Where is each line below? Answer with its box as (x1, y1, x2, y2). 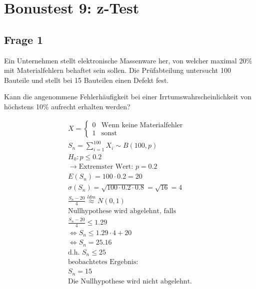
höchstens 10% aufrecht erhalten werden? (4, 101, 130, 111)
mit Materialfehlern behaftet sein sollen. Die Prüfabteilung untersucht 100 (4, 65, 231, 75)
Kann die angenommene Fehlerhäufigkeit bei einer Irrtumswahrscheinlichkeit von (4, 91, 251, 102)
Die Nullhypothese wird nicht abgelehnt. (67, 278, 192, 285)
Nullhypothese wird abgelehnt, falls (67, 208, 176, 215)
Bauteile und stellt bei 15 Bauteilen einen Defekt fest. (4, 74, 169, 85)
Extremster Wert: (78, 163, 133, 171)
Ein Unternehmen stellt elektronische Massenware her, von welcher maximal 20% (4, 55, 252, 65)
